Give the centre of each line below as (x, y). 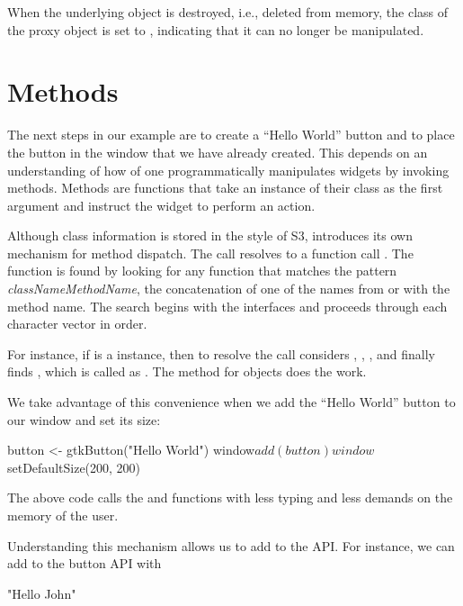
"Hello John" (42, 593)
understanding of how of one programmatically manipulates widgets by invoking (228, 170)
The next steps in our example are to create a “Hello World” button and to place (231, 135)
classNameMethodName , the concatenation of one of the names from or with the (229, 289)
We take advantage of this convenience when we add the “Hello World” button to (231, 402)
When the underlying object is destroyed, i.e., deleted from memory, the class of (228, 12)
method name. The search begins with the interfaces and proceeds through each (227, 306)
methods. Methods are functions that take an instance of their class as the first (225, 188)
